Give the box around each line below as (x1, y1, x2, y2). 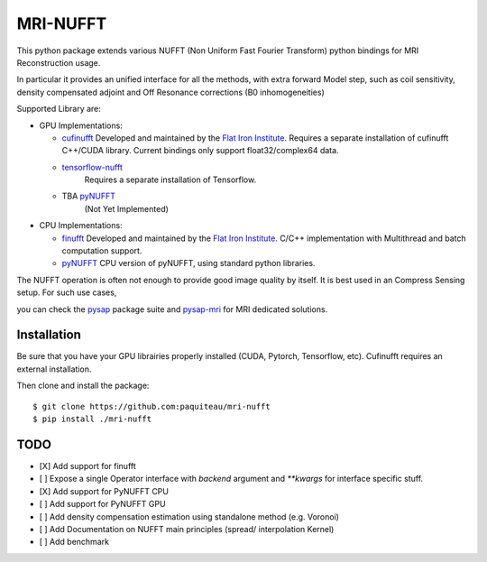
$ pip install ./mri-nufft (32, 414, 152, 424)
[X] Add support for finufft (39, 460, 137, 471)
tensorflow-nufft (61, 161, 124, 172)
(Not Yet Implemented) (84, 203, 169, 214)
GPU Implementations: (39, 120, 124, 131)
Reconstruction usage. (16, 57, 101, 68)
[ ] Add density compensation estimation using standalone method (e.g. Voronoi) (39, 511, 340, 522)
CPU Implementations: (39, 220, 123, 231)
